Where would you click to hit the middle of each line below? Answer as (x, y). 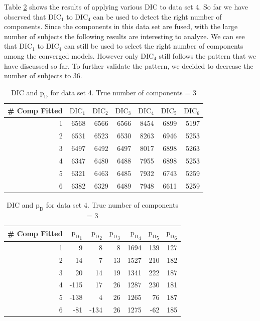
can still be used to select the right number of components (154, 46)
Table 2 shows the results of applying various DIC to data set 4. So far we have (126, 7)
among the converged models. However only (71, 55)
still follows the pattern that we (208, 55)
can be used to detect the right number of (157, 16)
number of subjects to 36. (43, 75)
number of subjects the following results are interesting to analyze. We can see (124, 36)
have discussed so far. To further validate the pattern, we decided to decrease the (129, 65)
